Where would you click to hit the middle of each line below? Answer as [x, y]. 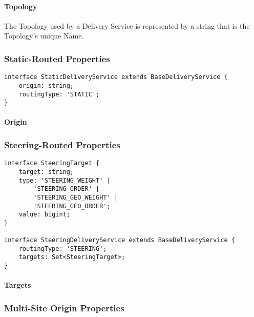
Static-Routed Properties [57, 58]
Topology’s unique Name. [44, 36]
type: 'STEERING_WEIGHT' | [65, 180]
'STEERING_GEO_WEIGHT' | [76, 197]
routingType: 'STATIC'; [59, 94]
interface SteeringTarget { [52, 163]
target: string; [46, 172]
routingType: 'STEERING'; [63, 249]
